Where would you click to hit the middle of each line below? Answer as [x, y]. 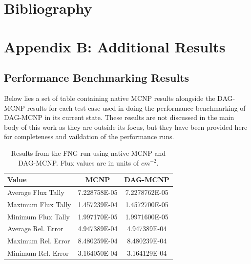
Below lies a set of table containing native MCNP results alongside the [110, 98]
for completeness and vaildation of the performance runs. [89, 136]
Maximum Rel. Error [39, 241]
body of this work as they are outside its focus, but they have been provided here [126, 127]
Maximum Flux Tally [39, 204]
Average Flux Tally [36, 192]
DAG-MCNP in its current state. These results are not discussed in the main [119, 117]
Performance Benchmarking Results [97, 78]
